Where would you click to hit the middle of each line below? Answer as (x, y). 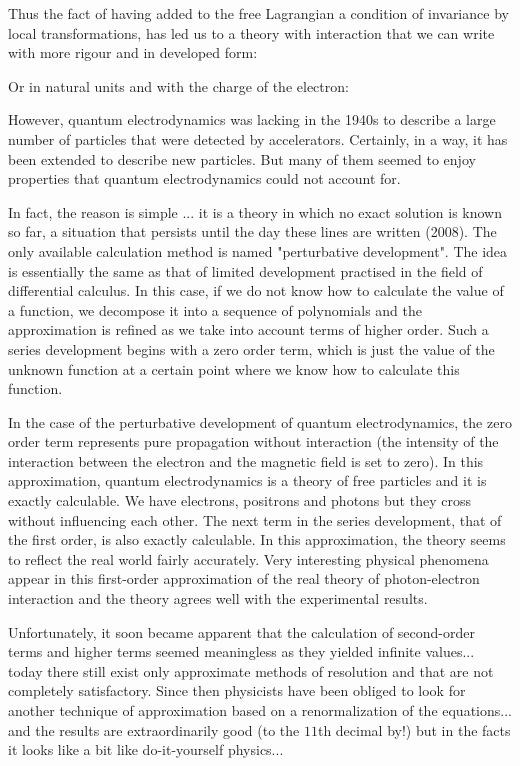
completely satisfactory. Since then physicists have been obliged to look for (237, 690)
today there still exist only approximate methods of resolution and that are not (251, 670)
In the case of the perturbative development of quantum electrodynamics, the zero (260, 421)
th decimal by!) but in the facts (414, 729)
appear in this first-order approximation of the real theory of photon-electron (244, 578)
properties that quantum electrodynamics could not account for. (204, 178)
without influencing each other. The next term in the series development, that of (255, 519)
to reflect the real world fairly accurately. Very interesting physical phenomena (248, 558)
